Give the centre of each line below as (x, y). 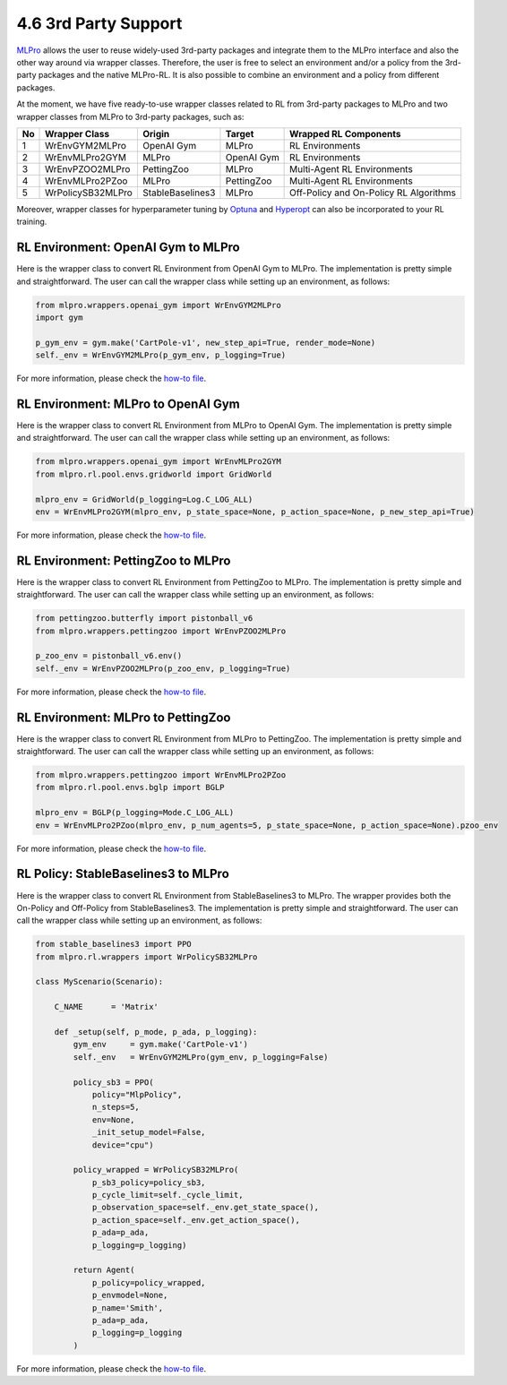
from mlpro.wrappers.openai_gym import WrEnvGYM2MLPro (158, 305)
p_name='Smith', (128, 1308)
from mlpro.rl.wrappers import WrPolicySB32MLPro (146, 957)
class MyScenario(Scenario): (99, 982)
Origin (156, 133)
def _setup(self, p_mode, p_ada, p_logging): (156, 1032)
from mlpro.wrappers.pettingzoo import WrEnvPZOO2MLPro (161, 631)
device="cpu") (123, 1145)
